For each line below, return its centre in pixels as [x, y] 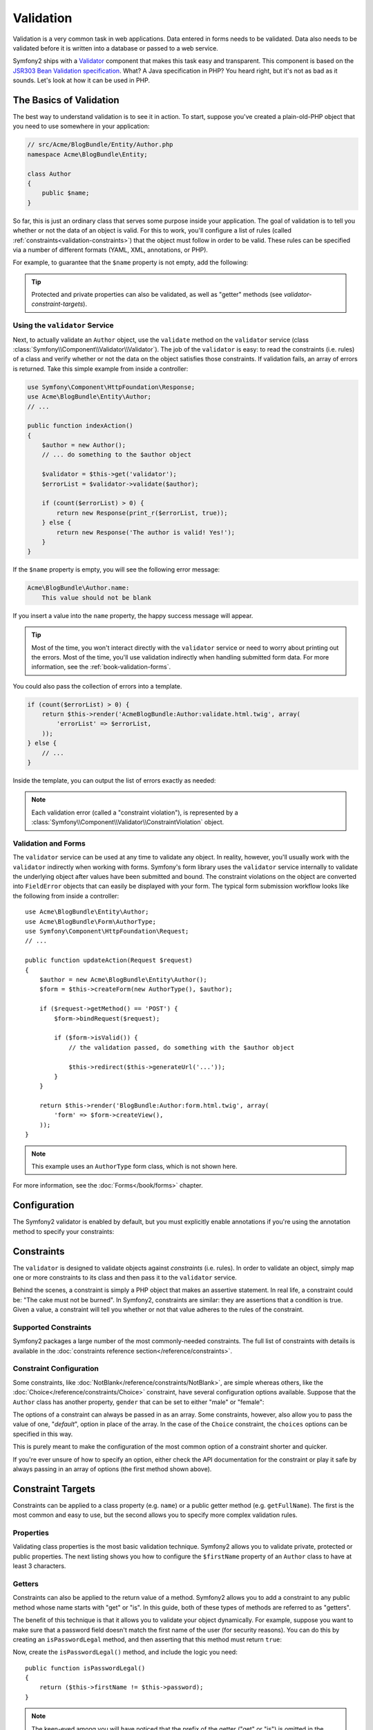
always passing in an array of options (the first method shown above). [112, 1469]
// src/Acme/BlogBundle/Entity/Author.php [100, 145]
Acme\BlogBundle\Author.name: [78, 588]
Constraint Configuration [56, 1369]
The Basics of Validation [66, 100]
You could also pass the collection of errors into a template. [97, 686]
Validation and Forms [49, 843]
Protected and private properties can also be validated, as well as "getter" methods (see [157, 295]
